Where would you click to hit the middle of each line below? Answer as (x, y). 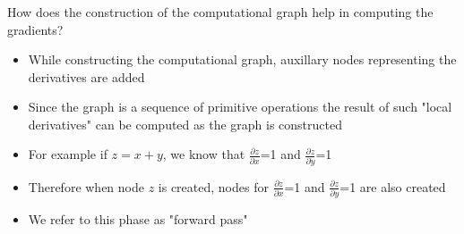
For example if (68, 154)
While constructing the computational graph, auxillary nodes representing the (242, 59)
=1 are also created (393, 186)
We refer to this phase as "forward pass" (138, 219)
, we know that (204, 154)
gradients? (35, 29)
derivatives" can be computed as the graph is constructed (185, 124)
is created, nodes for (213, 186)
